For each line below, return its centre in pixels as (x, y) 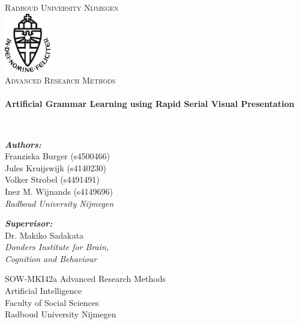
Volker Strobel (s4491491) (52, 179)
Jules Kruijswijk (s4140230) (56, 167)
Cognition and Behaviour (51, 258)
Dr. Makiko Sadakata (44, 235)
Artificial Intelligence (43, 291)
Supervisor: (29, 223)
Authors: (23, 144)
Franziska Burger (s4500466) (57, 156)
